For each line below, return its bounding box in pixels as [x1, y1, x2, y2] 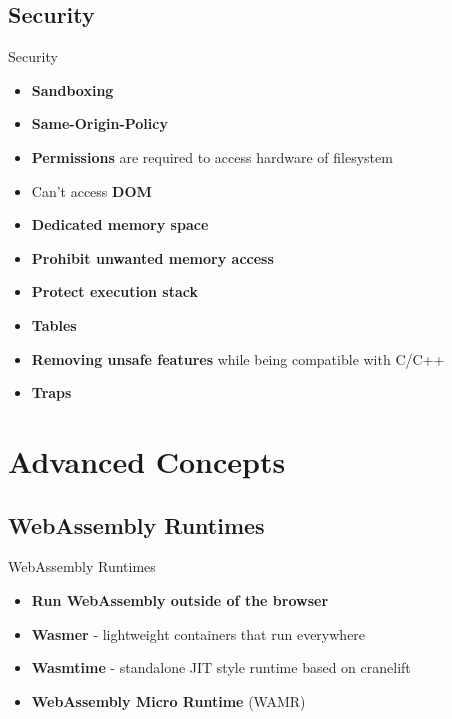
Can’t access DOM [31, 180, 152, 201]
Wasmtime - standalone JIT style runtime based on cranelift [31, 657, 411, 678]
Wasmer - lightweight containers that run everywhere [31, 623, 366, 644]
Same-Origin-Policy [31, 113, 168, 134]
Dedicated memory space [31, 214, 209, 235]
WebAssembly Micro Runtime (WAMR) [31, 690, 306, 711]
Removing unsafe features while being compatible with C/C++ [31, 348, 445, 369]
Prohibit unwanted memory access [31, 247, 274, 268]
